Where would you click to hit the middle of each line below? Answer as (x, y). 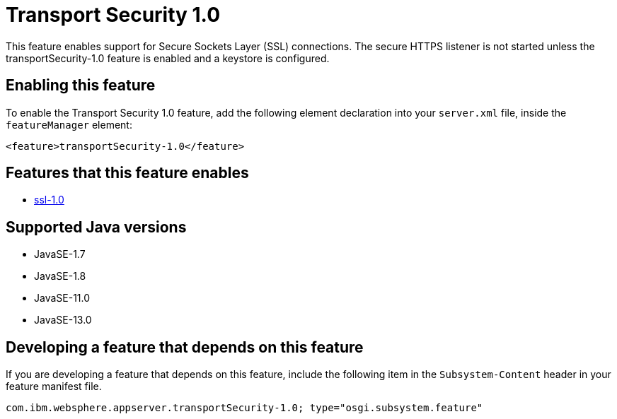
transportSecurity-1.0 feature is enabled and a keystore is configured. (168, 58)
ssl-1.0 (49, 200)
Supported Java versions (96, 227)
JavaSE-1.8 (60, 276)
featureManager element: (69, 124)
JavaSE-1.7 (60, 254)
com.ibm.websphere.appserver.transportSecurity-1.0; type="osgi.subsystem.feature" (244, 408)
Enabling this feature (81, 85)
